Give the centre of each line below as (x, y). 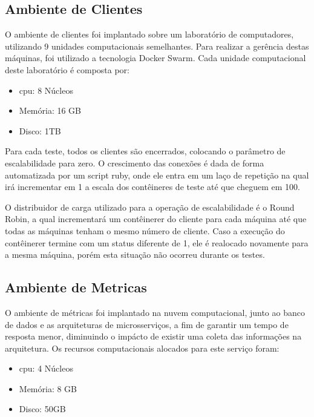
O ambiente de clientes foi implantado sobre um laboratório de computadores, (149, 34)
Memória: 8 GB (48, 388)
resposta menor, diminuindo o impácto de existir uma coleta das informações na (153, 336)
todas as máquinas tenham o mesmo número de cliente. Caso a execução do (145, 230)
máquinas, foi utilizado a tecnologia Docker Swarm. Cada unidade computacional (155, 58)
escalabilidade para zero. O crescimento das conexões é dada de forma (135, 163)
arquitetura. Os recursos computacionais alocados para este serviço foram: (142, 348)
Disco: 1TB (40, 130)
